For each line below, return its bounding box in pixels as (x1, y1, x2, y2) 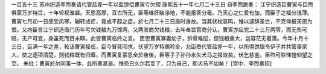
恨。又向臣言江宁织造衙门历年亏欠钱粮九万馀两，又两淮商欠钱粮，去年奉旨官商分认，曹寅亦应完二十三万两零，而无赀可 (11, 26, 307, 33)
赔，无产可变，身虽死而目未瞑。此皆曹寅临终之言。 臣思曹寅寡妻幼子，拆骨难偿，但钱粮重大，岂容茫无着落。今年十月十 (11, 34, 309, 42)
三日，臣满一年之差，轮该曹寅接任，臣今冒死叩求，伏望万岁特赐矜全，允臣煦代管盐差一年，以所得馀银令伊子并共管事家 (11, 43, 307, 50)
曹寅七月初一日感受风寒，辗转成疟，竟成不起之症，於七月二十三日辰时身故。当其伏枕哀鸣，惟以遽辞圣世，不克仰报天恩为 (11, 17, 313, 25)
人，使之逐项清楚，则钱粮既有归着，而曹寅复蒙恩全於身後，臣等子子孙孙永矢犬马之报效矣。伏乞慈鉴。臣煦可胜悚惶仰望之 (11, 51, 313, 58)
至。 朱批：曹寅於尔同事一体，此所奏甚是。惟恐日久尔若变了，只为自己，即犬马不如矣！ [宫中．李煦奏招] (11, 60, 272, 67)
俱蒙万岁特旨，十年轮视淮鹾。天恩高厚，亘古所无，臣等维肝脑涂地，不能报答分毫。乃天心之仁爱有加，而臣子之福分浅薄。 (11, 9, 313, 16)
